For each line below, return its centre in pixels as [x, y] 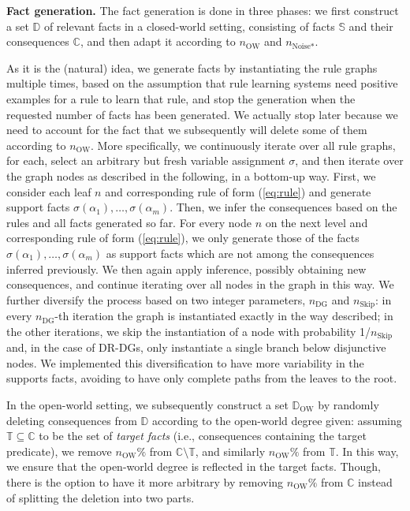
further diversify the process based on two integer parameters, [156, 299]
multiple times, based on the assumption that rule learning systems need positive [202, 83]
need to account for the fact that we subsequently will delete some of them [187, 130]
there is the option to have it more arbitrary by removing [145, 481]
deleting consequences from [72, 420]
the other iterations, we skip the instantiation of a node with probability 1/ [188, 331]
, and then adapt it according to [158, 41]
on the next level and [317, 222]
